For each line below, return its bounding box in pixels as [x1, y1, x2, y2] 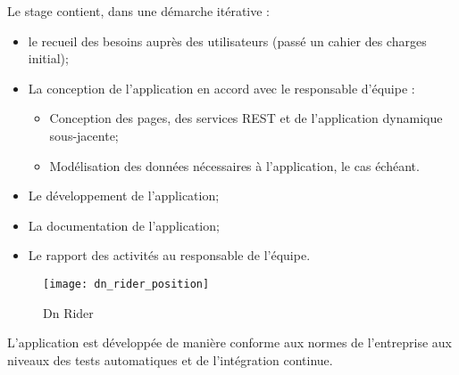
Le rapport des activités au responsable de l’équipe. [28, 246, 311, 265]
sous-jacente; [49, 126, 119, 144]
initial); [28, 49, 69, 68]
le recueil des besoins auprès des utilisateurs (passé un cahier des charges [28, 31, 427, 50]
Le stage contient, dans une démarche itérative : [7, 2, 270, 20]
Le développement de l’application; [28, 186, 220, 205]
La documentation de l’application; [28, 216, 220, 234]
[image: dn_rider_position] [43, 277, 210, 290]
